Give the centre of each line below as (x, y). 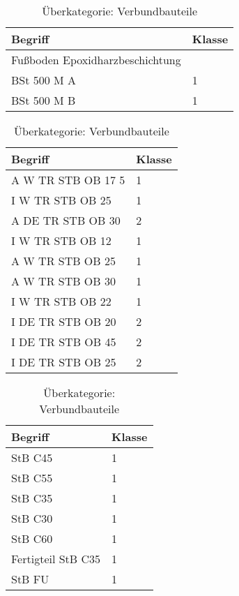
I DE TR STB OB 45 (64, 342)
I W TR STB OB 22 (61, 301)
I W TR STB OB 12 (61, 240)
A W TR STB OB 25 (63, 261)
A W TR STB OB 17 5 (68, 180)
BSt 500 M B (44, 100)
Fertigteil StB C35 (56, 559)
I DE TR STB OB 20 (64, 321)
